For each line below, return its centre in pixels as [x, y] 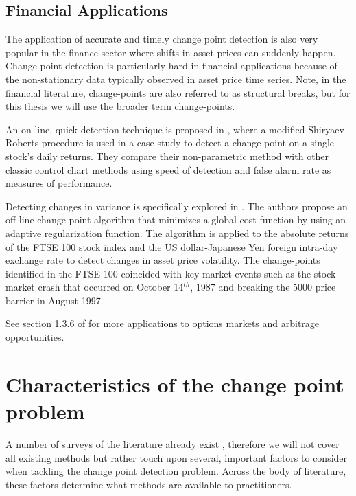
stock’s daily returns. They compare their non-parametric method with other [167, 156]
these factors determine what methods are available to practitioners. [149, 484]
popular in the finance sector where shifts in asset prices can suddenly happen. [171, 52]
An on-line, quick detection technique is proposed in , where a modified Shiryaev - [178, 129]
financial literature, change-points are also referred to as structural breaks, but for [178, 92]
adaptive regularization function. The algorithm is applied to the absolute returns [177, 233]
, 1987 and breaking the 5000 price [263, 287]
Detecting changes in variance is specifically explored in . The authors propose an [177, 206]
